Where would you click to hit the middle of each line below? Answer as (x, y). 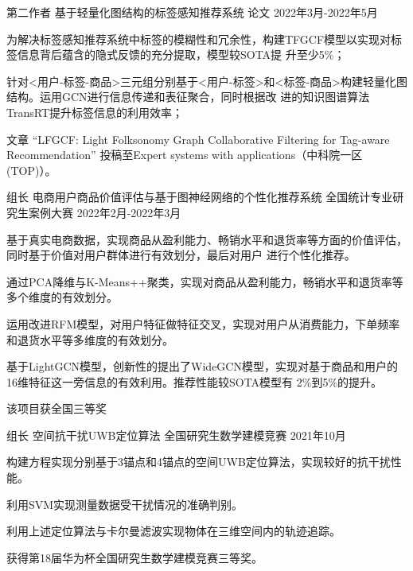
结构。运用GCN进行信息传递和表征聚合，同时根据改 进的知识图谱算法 (188, 97)
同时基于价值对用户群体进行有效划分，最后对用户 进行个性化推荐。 (181, 255)
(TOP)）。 (31, 170)
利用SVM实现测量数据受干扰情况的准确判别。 (125, 504)
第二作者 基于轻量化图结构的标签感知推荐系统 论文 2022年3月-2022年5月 (192, 12)
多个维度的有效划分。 (62, 297)
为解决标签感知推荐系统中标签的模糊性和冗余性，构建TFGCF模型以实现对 (199, 39)
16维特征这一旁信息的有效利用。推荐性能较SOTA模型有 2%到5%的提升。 (195, 381)
